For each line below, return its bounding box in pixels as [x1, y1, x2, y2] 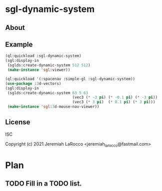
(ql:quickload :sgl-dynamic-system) [5, 53, 81, 58]
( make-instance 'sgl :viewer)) [7, 67, 70, 73]
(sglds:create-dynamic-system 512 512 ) [7, 63, 91, 68]
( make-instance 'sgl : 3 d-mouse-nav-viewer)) [7, 104, 99, 109]
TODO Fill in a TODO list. [5, 180, 82, 188]
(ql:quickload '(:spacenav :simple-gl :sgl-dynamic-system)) [5, 76, 135, 81]
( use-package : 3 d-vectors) [5, 81, 61, 86]
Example [5, 40, 33, 48]
